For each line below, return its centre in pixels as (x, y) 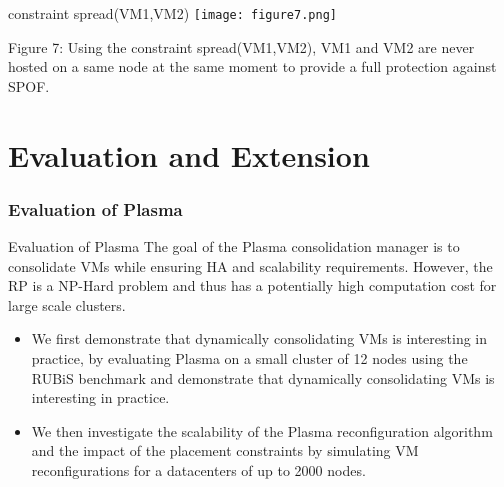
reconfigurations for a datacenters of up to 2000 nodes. (198, 469)
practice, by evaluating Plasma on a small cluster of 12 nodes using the (249, 358)
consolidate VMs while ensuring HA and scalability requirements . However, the (250, 265)
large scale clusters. (67, 304)
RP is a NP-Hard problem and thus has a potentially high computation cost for (252, 285)
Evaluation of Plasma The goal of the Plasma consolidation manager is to (234, 246)
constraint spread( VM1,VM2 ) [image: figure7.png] (172, 13)
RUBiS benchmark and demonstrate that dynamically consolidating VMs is (263, 377)
